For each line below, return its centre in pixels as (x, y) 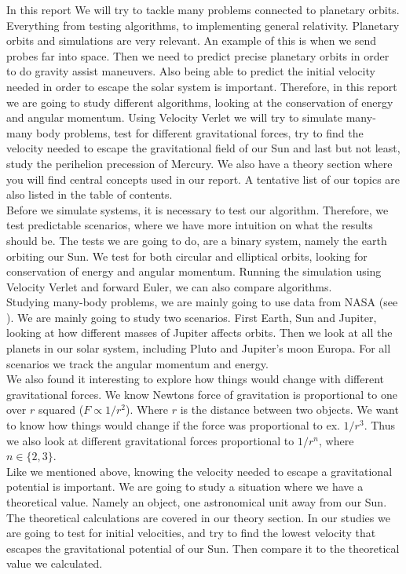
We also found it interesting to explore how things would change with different (196, 379)
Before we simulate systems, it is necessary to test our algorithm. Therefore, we (198, 209)
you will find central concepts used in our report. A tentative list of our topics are (203, 179)
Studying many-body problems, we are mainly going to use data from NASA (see (202, 302)
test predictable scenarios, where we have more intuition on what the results (190, 225)
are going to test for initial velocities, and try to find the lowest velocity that (191, 533)
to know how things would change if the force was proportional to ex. (173, 425)
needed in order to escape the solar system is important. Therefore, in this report (202, 86)
